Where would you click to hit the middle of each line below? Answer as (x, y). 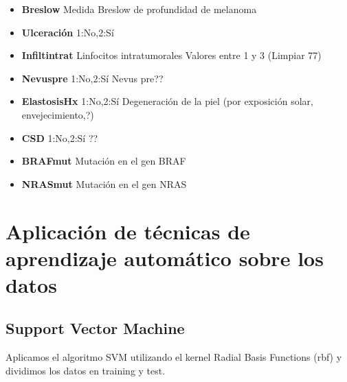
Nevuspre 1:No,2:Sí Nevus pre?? (92, 78)
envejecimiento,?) (58, 114)
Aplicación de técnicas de (128, 231)
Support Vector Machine (95, 328)
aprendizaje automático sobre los (165, 258)
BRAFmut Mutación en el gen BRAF (104, 161)
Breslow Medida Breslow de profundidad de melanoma (139, 9)
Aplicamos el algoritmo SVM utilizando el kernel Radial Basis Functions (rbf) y (174, 357)
